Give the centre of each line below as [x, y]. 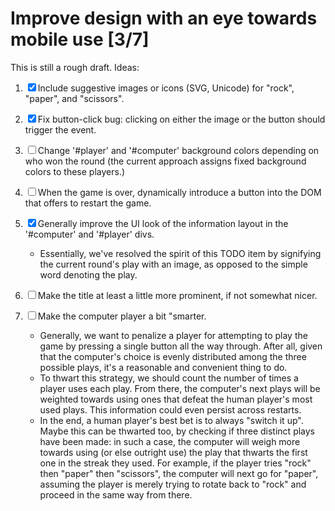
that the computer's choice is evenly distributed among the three [173, 356]
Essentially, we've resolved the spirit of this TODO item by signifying [180, 253]
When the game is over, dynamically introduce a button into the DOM [179, 192]
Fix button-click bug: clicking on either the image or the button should [181, 119]
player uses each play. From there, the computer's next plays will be [180, 388]
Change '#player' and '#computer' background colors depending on [178, 150]
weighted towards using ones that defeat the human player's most [176, 399]
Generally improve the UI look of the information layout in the [163, 223]
